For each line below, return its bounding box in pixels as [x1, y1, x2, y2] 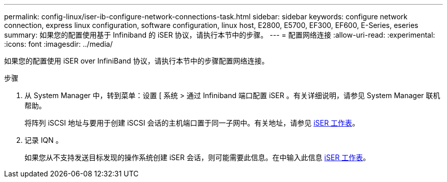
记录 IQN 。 [24, 136, 63, 144]
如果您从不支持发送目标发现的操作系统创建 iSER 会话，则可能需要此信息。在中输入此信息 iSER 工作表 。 [24, 153, 370, 162]
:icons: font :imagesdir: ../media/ [4, 40, 113, 48]
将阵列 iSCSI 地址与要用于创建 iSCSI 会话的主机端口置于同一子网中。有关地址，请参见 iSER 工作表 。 [24, 118, 360, 127]
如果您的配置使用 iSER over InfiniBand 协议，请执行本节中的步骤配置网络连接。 [4, 56, 269, 65]
